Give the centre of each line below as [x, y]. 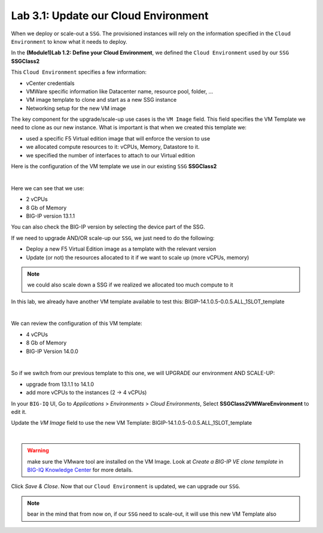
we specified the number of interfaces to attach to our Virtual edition [111, 155]
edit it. [19, 412]
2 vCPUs [37, 199]
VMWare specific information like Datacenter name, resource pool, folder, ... [120, 91]
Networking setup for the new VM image [76, 108]
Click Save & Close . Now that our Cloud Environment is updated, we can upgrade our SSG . [126, 486]
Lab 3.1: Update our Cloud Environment [110, 16]
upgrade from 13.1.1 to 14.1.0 [60, 384]
